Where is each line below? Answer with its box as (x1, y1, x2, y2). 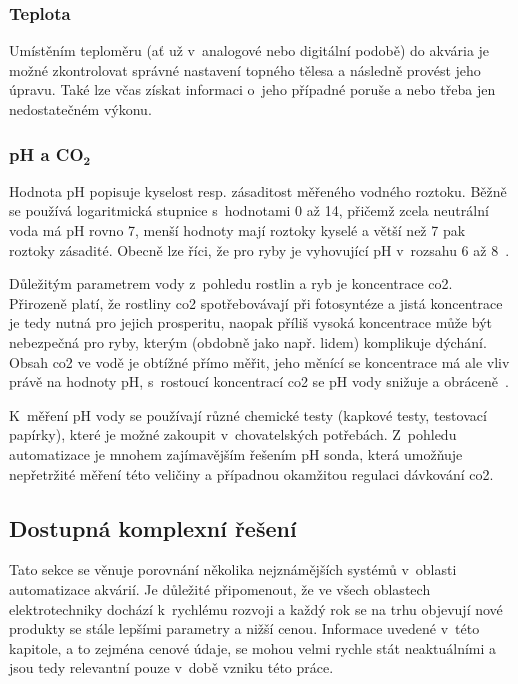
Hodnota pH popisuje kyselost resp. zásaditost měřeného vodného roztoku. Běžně (9, 180, 507, 201)
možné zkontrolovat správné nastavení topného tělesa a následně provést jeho (9, 59, 481, 80)
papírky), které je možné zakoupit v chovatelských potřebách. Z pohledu (9, 424, 457, 445)
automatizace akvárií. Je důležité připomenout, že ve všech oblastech (9, 578, 431, 599)
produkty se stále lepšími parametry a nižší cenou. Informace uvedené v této (9, 618, 480, 639)
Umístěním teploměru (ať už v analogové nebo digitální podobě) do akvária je (9, 40, 490, 61)
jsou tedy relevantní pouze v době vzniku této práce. (9, 657, 334, 678)
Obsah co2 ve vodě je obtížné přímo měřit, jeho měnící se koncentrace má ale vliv (9, 351, 510, 372)
